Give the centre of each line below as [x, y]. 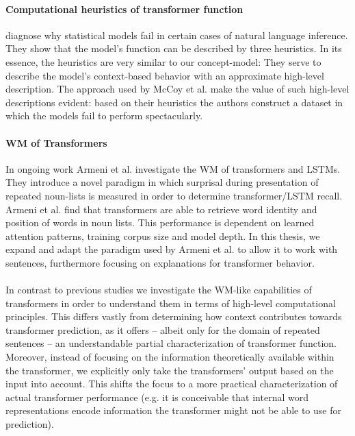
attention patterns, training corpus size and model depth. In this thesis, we [163, 235]
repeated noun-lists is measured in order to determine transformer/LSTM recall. [174, 195]
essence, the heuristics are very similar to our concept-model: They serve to [163, 61]
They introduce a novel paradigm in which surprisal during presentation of [162, 182]
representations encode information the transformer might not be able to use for [173, 410]
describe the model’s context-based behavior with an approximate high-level [165, 75]
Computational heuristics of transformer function [124, 9]
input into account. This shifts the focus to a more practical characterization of [172, 384]
